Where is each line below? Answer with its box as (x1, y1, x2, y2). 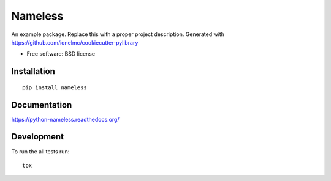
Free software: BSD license (26, 50, 95, 57)
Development (11, 131, 64, 142)
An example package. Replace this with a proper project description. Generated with (11, 31, 225, 38)
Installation (11, 66, 55, 76)
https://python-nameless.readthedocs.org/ (11, 116, 120, 123)
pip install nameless (22, 84, 87, 91)
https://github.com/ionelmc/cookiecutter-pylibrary (11, 39, 139, 46)
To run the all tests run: (11, 147, 70, 155)
